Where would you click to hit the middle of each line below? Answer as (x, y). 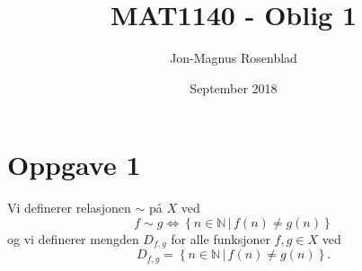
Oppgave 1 (74, 165)
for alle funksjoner (221, 238)
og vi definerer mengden (73, 238)
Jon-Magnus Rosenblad (234, 58)
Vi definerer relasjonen (69, 208)
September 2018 (234, 87)
